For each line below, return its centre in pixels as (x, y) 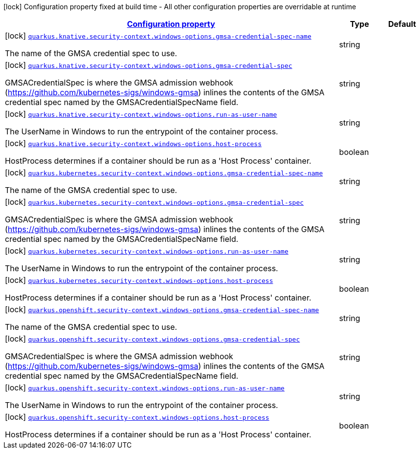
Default (402, 24)
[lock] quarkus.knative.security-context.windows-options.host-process (133, 143)
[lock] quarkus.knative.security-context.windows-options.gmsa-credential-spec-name (158, 36)
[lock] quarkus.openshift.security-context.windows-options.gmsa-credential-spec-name (162, 309)
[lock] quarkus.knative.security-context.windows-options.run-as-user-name (141, 114)
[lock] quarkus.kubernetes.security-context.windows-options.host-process (139, 280)
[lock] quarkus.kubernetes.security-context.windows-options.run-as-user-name (147, 251)
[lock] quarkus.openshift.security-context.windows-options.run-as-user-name (145, 388)
